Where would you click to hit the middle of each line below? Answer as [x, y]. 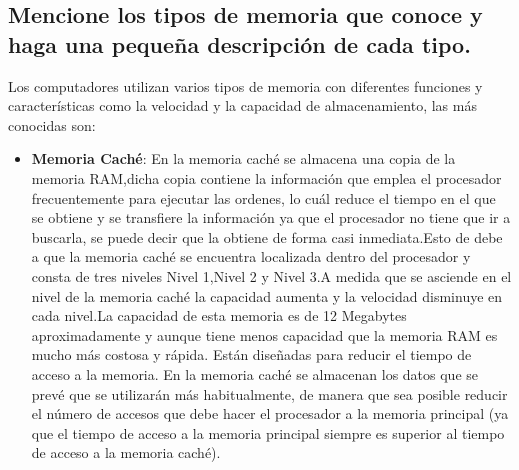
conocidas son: [52, 124]
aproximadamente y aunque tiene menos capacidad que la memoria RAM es [264, 334]
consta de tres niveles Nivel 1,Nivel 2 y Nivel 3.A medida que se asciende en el [271, 275]
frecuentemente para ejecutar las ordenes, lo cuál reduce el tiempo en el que [263, 197]
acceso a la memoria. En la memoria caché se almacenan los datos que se [255, 373]
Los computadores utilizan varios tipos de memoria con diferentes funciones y [245, 85]
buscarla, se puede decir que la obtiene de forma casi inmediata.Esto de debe [267, 236]
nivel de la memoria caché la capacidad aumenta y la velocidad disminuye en [267, 295]
